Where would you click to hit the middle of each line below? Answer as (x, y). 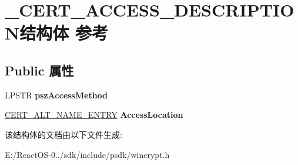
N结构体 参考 (56, 33)
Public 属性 (39, 70)
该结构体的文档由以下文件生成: (63, 134)
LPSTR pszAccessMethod (56, 95)
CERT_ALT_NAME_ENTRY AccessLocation (94, 115)
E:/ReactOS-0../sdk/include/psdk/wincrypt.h (87, 154)
